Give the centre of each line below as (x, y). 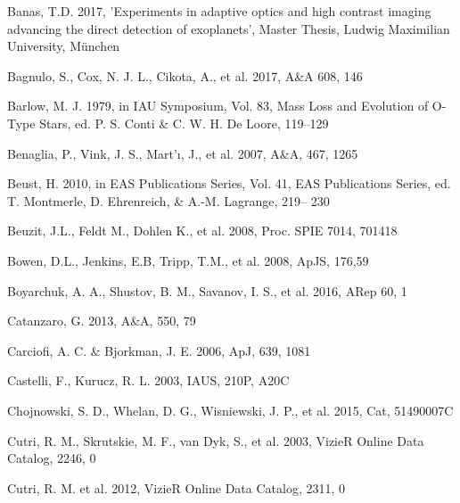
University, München (64, 46)
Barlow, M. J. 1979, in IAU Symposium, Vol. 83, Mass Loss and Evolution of (218, 106)
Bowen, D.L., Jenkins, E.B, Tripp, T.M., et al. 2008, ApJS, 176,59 (188, 260)
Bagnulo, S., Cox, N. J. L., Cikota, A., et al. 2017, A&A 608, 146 (185, 75)
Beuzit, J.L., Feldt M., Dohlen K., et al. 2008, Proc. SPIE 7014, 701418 (202, 231)
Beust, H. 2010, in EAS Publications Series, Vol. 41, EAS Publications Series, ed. (229, 183)
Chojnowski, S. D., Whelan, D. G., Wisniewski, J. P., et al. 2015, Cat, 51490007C (230, 410)
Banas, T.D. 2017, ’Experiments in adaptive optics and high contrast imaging (219, 11)
